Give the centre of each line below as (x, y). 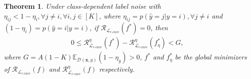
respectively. (117, 69)
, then (159, 28)
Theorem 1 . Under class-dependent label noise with (83, 6)
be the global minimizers (211, 57)
